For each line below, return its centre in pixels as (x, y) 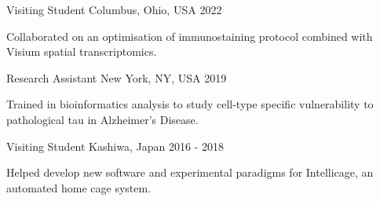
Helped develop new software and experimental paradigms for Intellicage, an (190, 172)
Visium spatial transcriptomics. (82, 51)
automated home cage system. (79, 187)
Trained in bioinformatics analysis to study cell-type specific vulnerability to (190, 104)
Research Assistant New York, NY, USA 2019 (117, 77)
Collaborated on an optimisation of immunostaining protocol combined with (190, 36)
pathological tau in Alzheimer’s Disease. (102, 119)
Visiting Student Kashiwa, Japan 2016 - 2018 (115, 146)
